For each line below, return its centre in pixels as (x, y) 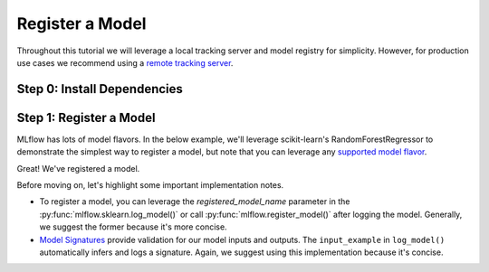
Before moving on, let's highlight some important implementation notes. (150, 185)
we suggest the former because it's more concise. (133, 227)
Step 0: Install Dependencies (100, 89)
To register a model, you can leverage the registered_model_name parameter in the (195, 202)
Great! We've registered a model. (78, 168)
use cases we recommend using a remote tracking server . (125, 62)
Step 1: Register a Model (86, 117)
